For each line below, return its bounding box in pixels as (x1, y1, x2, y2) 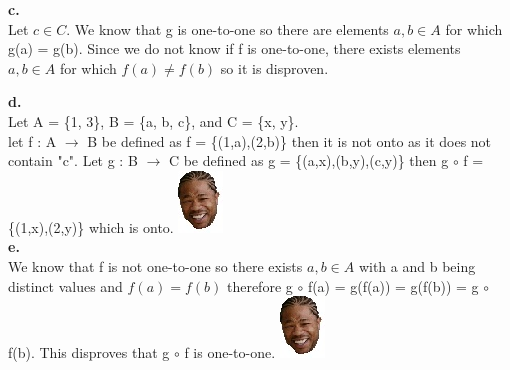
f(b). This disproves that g (8, 342, 170, 363)
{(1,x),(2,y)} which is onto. (8, 216, 174, 237)
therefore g (226, 275, 293, 296)
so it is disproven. (220, 57, 329, 78)
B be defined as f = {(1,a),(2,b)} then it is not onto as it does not (87, 130, 492, 151)
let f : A (8, 130, 57, 151)
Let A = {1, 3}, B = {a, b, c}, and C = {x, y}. (8, 110, 299, 131)
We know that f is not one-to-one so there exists (8, 255, 303, 276)
